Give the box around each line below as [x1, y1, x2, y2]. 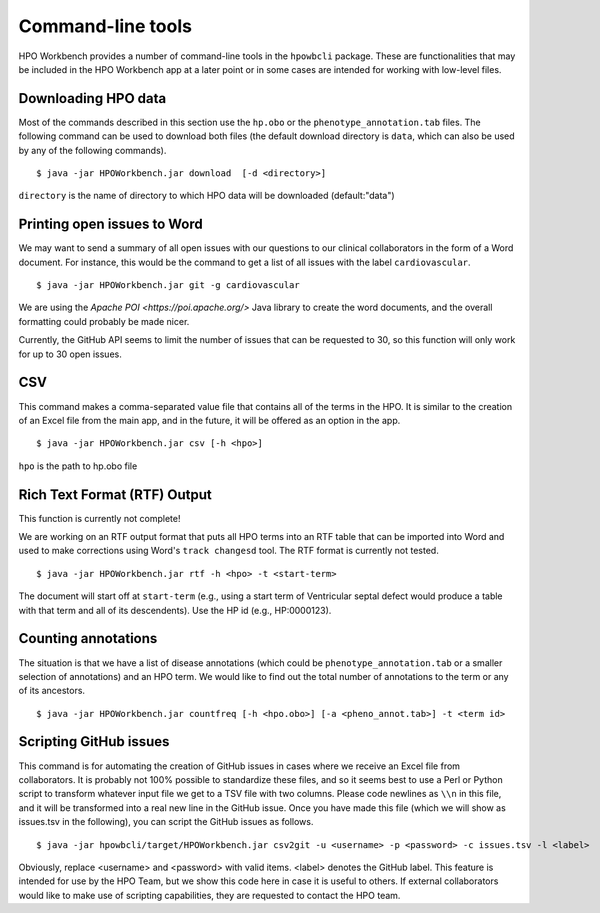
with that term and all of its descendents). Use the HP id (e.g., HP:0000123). [18, 604, 332, 616]
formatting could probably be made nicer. [18, 315, 190, 327]
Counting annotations [18, 630, 158, 647]
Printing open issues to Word [18, 216, 204, 233]
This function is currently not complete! [18, 512, 181, 524]
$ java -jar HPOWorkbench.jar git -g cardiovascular [36, 280, 300, 291]
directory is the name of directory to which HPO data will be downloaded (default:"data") [18, 190, 395, 202]
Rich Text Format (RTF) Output [18, 486, 212, 503]
